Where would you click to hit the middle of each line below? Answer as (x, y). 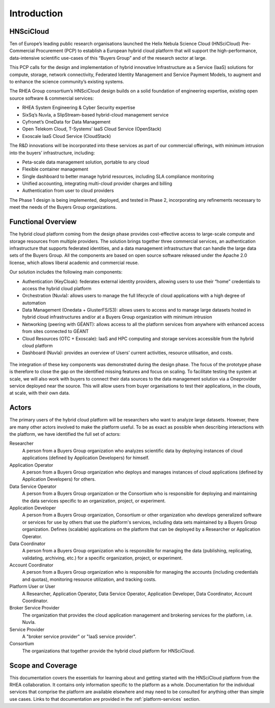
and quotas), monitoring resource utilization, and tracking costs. (89, 579)
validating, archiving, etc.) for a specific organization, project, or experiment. (102, 558)
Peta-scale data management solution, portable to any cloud (86, 162)
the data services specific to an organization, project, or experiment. (94, 501)
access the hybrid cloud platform (57, 288)
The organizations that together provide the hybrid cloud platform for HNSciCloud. (109, 651)
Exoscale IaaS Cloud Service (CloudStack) (67, 136)
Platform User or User (32, 586)
